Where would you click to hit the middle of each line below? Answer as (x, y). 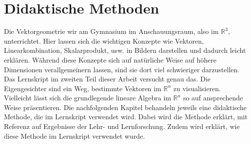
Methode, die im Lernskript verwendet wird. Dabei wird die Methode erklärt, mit (126, 117)
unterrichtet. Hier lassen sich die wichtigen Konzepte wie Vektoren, (104, 40)
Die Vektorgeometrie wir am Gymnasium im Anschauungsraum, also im (111, 31)
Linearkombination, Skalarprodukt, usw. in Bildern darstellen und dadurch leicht (125, 50)
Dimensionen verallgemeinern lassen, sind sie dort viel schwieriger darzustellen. (122, 69)
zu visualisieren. (197, 88)
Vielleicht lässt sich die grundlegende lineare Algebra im (87, 98)
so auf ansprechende (213, 98)
